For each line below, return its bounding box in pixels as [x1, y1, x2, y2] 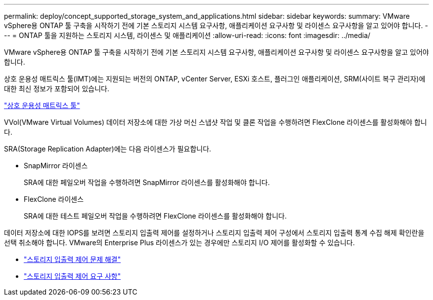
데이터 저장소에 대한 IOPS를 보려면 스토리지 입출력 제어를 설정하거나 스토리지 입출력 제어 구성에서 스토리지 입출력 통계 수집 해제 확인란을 [4, 228, 425, 237]
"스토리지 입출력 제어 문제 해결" [24, 255, 121, 263]
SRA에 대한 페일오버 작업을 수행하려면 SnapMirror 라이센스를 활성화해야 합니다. [24, 178, 270, 187]
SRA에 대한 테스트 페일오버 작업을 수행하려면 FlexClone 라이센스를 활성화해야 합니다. [24, 212, 287, 220]
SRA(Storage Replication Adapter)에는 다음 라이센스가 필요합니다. [4, 145, 212, 153]
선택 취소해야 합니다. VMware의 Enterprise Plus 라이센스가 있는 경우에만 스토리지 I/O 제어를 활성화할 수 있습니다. [4, 238, 355, 247]
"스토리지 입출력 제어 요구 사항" [24, 272, 121, 280]
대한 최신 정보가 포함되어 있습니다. [4, 84, 109, 93]
